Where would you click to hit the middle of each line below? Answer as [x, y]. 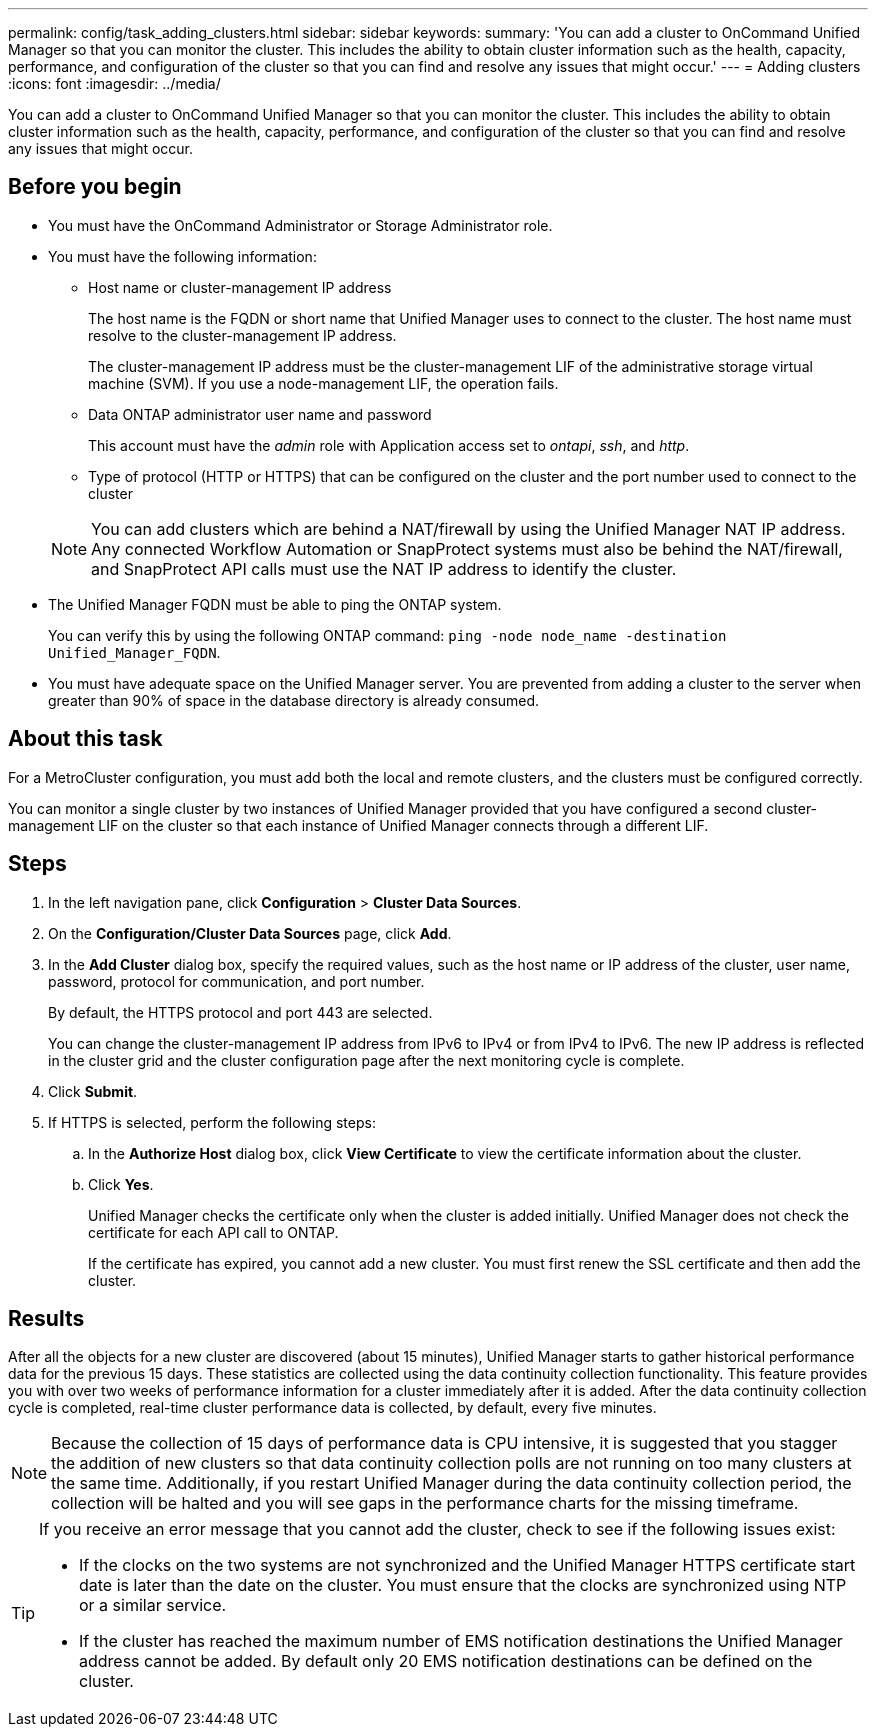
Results [46, 1318]
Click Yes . [121, 1184]
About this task [85, 739]
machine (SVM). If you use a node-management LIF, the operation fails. [323, 383]
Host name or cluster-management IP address [240, 287]
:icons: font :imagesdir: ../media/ [114, 83]
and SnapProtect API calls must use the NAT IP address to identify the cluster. [384, 568]
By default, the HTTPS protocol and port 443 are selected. [240, 1012]
